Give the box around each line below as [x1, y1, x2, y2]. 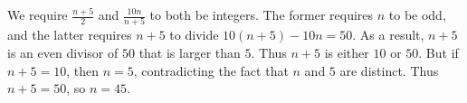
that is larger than [138, 42, 241, 61]
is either [324, 42, 369, 61]
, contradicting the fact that [133, 61, 289, 80]
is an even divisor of [7, 42, 119, 61]
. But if [418, 42, 459, 61]
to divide [169, 25, 219, 44]
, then [66, 61, 99, 80]
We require [7, 5, 68, 23]
